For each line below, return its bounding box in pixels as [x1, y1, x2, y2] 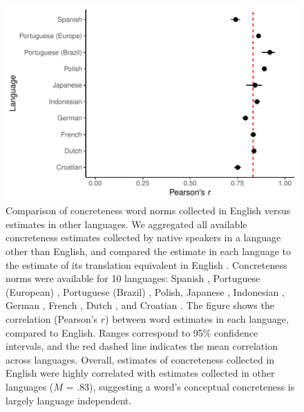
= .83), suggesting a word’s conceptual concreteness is [66, 379, 295, 393]
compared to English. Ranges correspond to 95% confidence [6, 325, 258, 339]
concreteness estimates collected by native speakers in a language [6, 230, 281, 245]
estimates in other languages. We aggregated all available [6, 216, 247, 231]
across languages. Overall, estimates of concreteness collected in [6, 352, 275, 366]
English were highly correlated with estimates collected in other [6, 366, 275, 380]
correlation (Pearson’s [6, 312, 98, 326]
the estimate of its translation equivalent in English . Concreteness [6, 257, 287, 272]
